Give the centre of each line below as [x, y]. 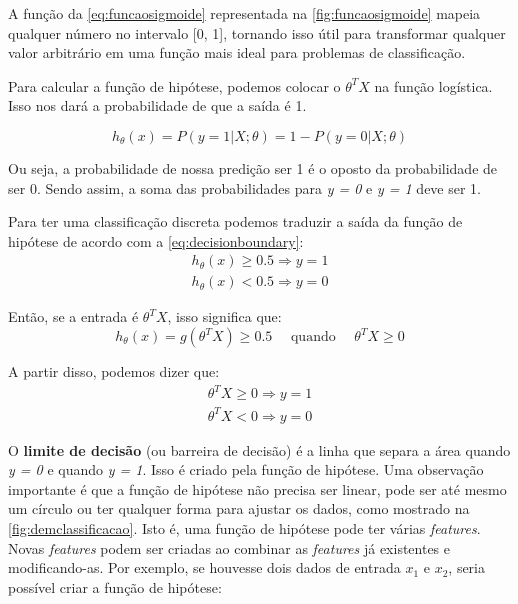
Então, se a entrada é [73, 316]
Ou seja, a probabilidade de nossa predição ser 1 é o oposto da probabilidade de [253, 167]
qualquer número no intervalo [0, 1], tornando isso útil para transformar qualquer [257, 32]
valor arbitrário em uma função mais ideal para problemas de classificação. [237, 52]
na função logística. [433, 85]
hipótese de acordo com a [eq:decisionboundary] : [156, 240]
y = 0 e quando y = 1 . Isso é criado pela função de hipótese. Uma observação [246, 469]
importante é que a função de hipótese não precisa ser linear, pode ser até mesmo [257, 488]
